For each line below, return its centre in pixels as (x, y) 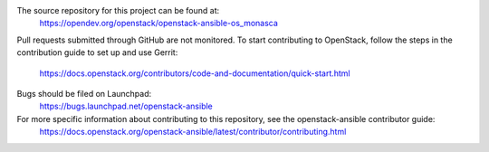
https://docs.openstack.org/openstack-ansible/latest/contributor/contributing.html (193, 132)
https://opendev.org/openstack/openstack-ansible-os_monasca (158, 24)
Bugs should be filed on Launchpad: (84, 93)
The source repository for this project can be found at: (118, 10)
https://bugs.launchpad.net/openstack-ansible (126, 106)
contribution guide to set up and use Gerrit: (97, 52)
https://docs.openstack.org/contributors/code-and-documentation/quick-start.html (195, 73)
